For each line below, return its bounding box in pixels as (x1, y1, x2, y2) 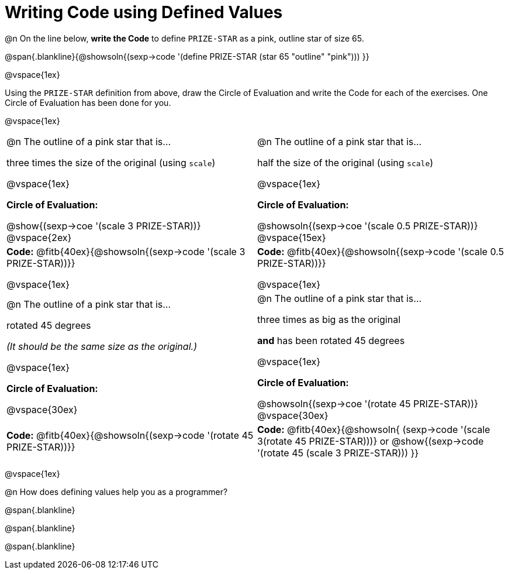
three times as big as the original (257, 313, 401, 325)
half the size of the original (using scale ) (257, 156, 434, 169)
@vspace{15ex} (257, 231, 326, 243)
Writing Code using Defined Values (5, 2, 283, 22)
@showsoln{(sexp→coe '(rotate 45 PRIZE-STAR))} (257, 397, 478, 410)
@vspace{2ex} (6, 231, 72, 243)
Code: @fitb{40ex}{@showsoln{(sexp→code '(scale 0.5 (257, 245, 504, 257)
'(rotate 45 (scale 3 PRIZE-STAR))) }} (257, 446, 419, 459)
